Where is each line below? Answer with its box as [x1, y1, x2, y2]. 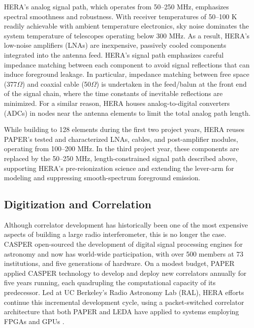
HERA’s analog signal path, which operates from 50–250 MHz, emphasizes [4, 1, 229, 11]
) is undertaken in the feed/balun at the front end [96, 78, 247, 89]
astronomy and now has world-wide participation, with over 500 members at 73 [4, 248, 244, 259]
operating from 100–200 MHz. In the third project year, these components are [4, 143, 239, 154]
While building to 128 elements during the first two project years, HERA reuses [4, 124, 245, 134]
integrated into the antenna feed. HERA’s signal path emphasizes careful [4, 49, 224, 60]
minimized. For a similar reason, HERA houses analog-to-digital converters [4, 98, 230, 108]
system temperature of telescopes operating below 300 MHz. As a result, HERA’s [4, 30, 250, 40]
